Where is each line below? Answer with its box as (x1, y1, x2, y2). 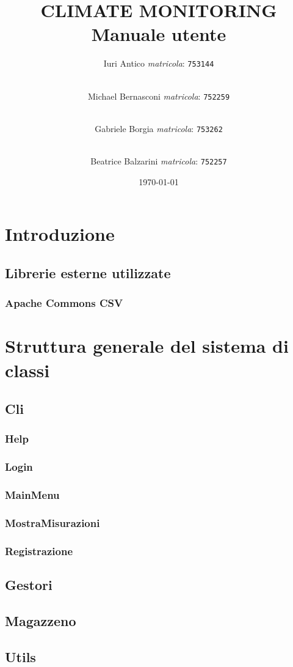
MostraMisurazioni (5, 515, 100, 530)
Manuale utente (91, 21, 226, 46)
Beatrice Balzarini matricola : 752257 (90, 155, 227, 168)
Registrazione (5, 543, 73, 558)
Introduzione (5, 221, 115, 246)
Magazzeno (5, 611, 76, 630)
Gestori (5, 575, 52, 594)
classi (5, 357, 50, 382)
